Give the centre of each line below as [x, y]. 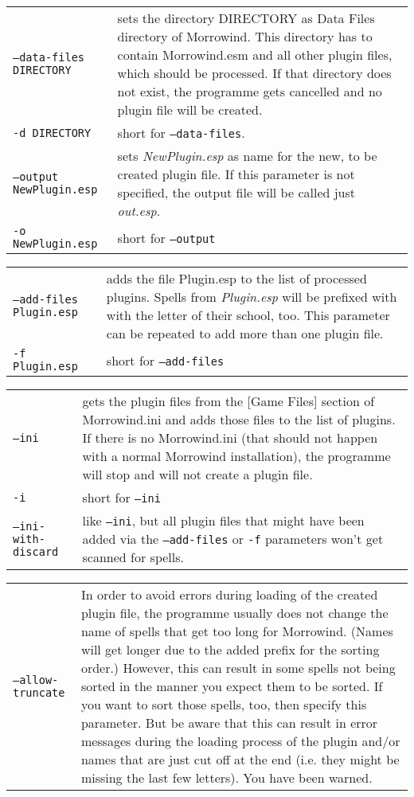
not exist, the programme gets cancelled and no [250, 91]
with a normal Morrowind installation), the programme [236, 456]
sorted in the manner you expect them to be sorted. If [232, 686]
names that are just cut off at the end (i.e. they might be [240, 759]
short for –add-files [165, 360]
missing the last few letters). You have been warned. [227, 777]
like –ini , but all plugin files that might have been [223, 520]
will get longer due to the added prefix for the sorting [230, 649]
